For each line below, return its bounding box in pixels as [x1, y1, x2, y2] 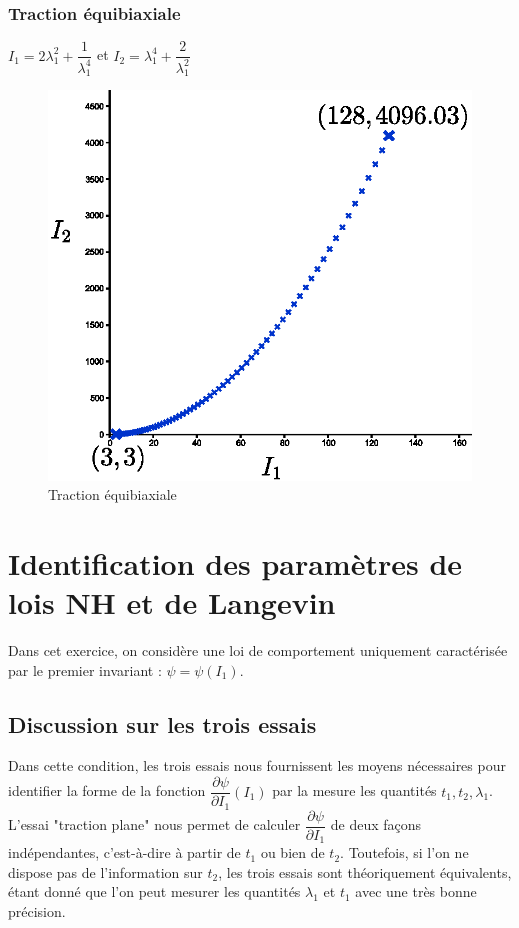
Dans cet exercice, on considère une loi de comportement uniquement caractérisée [8, 640, 508, 661]
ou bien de [260, 842, 325, 863]
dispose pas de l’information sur [8, 861, 203, 882]
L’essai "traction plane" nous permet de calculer [8, 814, 301, 835]
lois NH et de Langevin [8, 582, 336, 623]
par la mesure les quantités [272, 780, 437, 801]
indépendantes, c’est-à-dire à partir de [8, 842, 241, 863]
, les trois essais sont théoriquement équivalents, [218, 861, 512, 882]
